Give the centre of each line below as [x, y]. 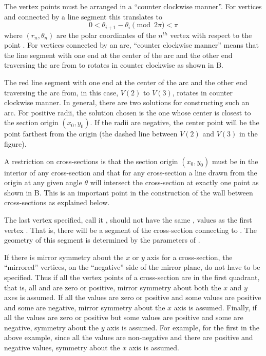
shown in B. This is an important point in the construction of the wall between [129, 192]
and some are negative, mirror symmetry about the [85, 307]
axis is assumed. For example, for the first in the [183, 327]
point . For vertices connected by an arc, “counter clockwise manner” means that [132, 45]
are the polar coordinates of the [106, 35]
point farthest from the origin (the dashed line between [91, 134]
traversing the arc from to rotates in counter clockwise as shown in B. [114, 65]
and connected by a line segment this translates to [83, 16]
